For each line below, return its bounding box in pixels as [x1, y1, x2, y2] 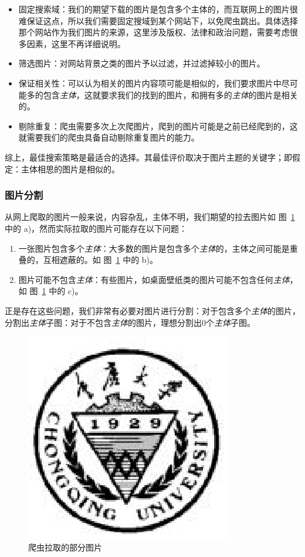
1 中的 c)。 [42, 285, 83, 297]
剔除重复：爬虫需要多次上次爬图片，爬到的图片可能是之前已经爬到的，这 [18, 119, 298, 132]
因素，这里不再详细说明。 [26, 37, 126, 49]
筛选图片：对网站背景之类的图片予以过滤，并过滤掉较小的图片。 [18, 57, 265, 69]
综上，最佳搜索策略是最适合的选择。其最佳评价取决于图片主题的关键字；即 [5, 151, 292, 163]
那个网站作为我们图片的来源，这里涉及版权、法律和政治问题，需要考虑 [18, 26, 290, 38]
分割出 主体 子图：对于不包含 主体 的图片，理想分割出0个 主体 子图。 [5, 316, 255, 328]
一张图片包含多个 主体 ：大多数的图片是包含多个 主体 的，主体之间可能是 [18, 242, 290, 254]
